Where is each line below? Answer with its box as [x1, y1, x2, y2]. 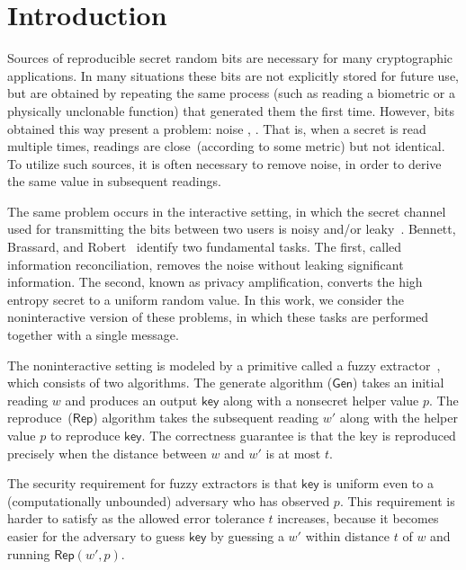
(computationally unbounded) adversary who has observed [7, 491, 330, 510]
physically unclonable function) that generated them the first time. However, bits [7, 101, 454, 120]
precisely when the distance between [7, 443, 207, 462]
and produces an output [65, 390, 198, 409]
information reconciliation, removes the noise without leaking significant [7, 254, 404, 273]
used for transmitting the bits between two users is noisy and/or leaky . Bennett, [7, 219, 456, 238]
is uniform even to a [323, 474, 434, 493]
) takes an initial [353, 373, 444, 392]
